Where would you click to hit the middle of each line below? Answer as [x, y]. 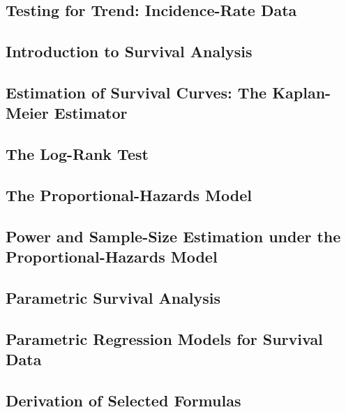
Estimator [91, 113]
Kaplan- [302, 92]
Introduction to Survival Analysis [129, 51]
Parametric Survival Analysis [113, 297]
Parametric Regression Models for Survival [164, 338]
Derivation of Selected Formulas [123, 400]
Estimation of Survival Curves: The [136, 92]
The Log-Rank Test [77, 154]
